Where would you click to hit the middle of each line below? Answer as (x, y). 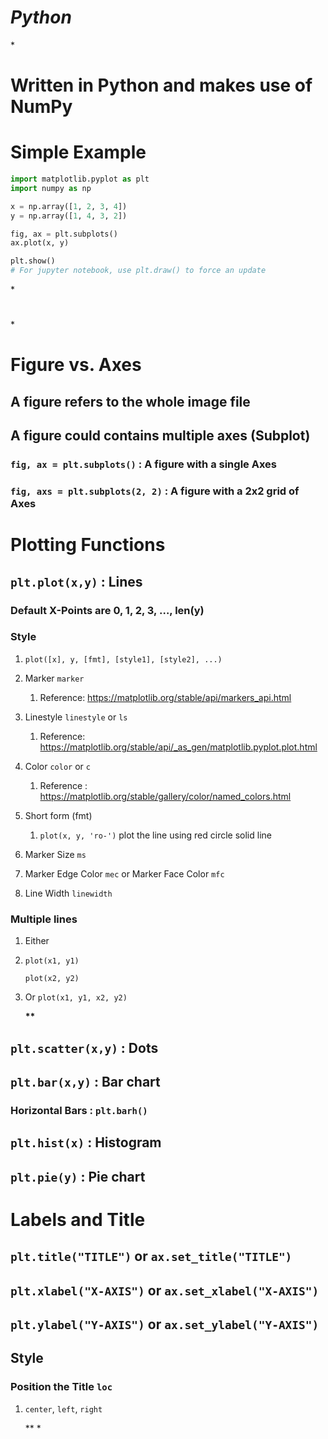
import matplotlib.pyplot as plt (80, 179)
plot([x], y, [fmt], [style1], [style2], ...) (123, 659)
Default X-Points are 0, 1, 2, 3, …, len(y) (107, 610)
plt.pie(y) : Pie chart (78, 1176)
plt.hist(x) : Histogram (86, 1142)
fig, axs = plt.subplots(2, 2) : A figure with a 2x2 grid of (155, 491)
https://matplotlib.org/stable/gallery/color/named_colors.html (165, 796)
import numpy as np (51, 188)
